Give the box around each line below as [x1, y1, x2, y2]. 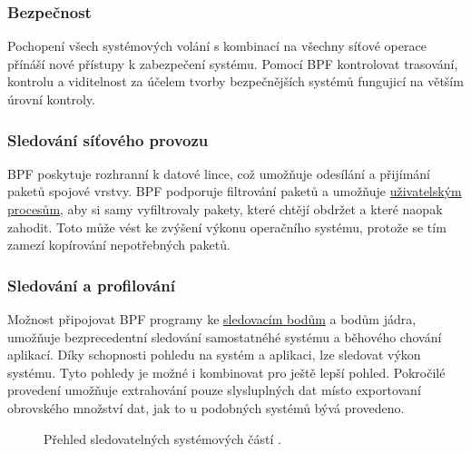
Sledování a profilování [7, 273, 175, 296]
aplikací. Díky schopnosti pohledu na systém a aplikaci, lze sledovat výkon [7, 345, 421, 364]
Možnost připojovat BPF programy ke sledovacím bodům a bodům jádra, [7, 310, 417, 328]
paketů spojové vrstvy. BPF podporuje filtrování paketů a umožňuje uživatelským [7, 182, 462, 201]
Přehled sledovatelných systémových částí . [44, 429, 281, 448]
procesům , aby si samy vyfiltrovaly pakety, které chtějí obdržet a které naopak [7, 200, 443, 218]
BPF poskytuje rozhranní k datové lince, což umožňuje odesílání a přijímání [7, 163, 431, 183]
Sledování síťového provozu [7, 128, 209, 151]
